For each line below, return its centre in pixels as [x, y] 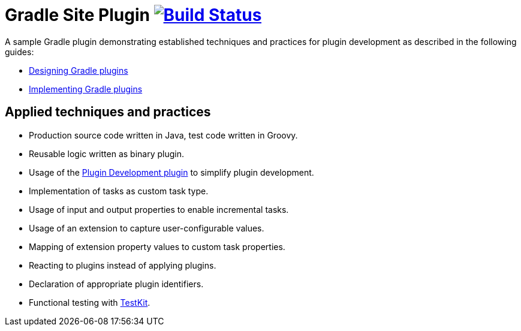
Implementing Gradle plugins [86, 89]
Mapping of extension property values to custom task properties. [157, 246]
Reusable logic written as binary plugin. [107, 154]
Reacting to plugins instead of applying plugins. [123, 265]
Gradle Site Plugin [77, 15]
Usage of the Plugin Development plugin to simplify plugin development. [171, 172]
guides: [19, 52]
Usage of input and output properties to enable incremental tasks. [159, 209]
